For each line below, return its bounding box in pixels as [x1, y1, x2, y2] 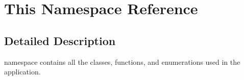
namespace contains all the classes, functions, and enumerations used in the [4, 56, 240, 67]
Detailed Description [4, 32, 116, 48]
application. [4, 66, 41, 77]
